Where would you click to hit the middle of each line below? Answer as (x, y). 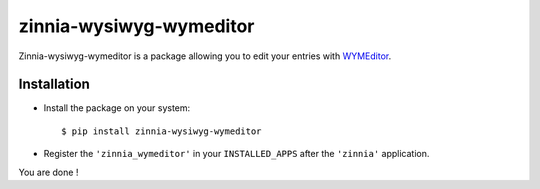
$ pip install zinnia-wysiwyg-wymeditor (161, 131)
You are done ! (48, 172)
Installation (54, 84)
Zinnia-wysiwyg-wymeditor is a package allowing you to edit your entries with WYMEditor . (205, 56)
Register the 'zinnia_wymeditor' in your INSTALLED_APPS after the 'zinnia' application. (236, 154)
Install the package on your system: (117, 108)
